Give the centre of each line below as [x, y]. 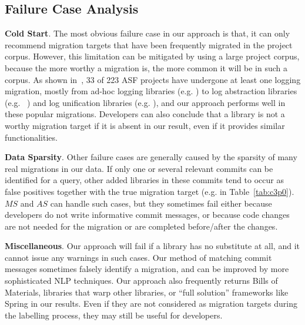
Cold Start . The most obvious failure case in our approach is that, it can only [148, 33]
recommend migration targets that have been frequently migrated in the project [149, 44]
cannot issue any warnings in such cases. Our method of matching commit [138, 257]
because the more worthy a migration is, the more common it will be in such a [146, 67]
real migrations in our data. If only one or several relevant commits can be [139, 168]
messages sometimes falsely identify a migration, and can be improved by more [147, 269]
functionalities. [31, 137]
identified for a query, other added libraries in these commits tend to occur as [144, 180]
